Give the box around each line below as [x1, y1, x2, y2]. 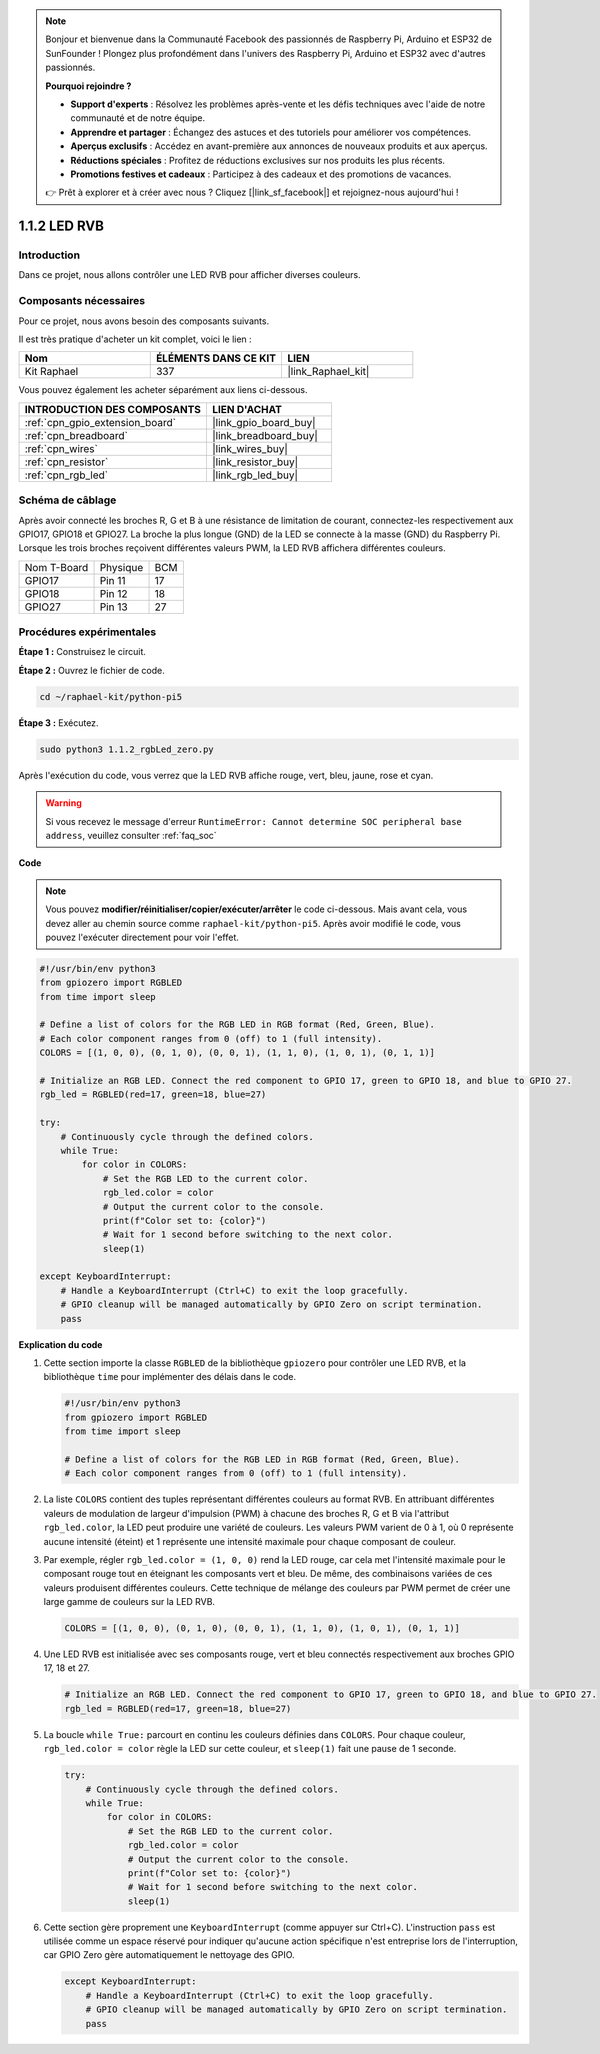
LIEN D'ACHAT [211, 402, 282, 416]
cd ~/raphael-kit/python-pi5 [39, 691, 183, 702]
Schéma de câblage [18, 493, 117, 507]
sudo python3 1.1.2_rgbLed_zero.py [39, 743, 214, 755]
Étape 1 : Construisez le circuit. [18, 646, 147, 658]
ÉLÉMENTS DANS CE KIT [155, 351, 277, 365]
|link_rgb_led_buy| [211, 468, 299, 482]
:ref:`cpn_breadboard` [24, 428, 129, 442]
